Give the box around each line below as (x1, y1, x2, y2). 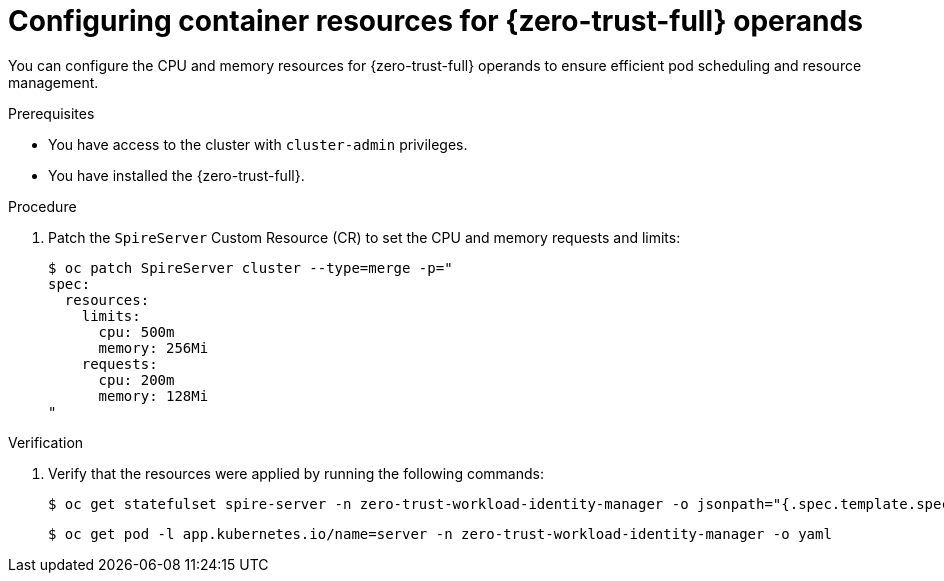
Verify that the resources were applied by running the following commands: (48, 464, 544, 482)
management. (8, 73, 99, 91)
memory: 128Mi (98, 387, 209, 404)
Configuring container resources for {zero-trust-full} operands (8, 4, 863, 38)
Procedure (8, 197, 77, 215)
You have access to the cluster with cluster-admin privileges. (48, 135, 468, 153)
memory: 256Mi (98, 339, 209, 356)
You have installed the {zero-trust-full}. (48, 166, 305, 184)
